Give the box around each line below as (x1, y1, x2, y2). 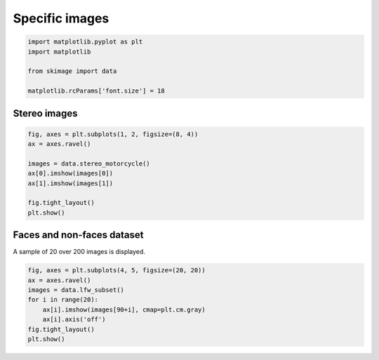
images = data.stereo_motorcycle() (27, 159, 150, 168)
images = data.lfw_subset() (27, 286, 124, 294)
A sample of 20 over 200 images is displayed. (13, 248, 145, 256)
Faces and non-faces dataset (13, 229, 144, 241)
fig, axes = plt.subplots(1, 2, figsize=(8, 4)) (27, 130, 199, 138)
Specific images (13, 11, 109, 26)
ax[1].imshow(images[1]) (27, 179, 114, 187)
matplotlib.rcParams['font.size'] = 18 (27, 87, 165, 95)
